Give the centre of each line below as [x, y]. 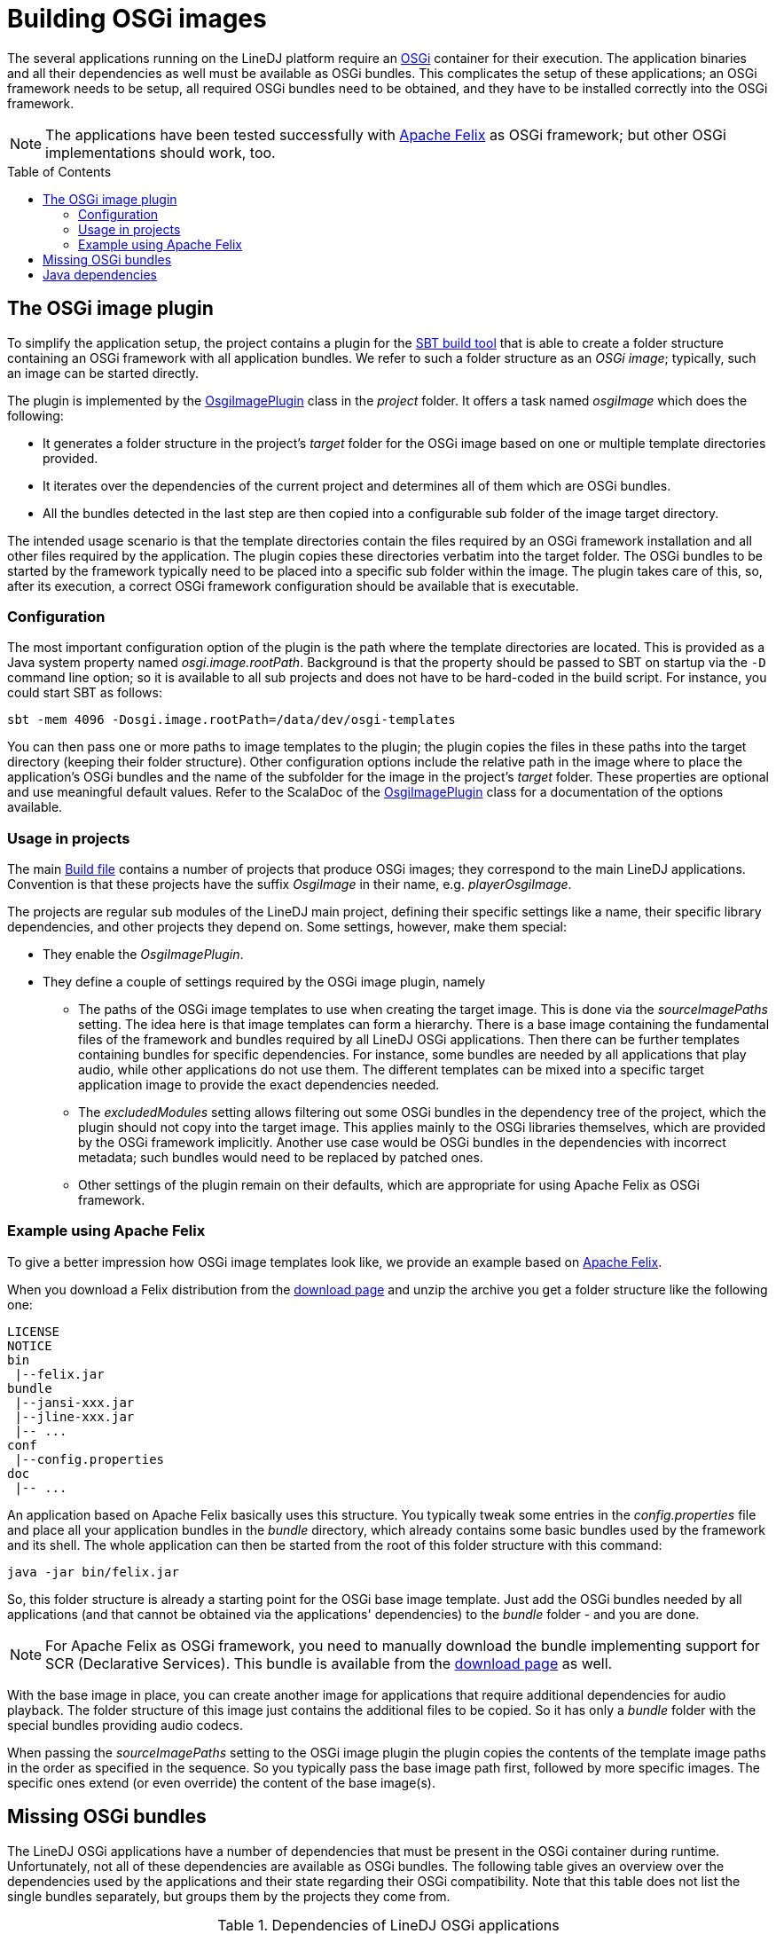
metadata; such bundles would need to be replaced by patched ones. [281, 1158]
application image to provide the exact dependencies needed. [259, 1085]
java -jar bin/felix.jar [93, 1572]
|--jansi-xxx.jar [74, 1402]
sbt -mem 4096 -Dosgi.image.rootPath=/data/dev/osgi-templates [231, 720]
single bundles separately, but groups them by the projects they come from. [229, 1896]
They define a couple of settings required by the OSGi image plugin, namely [264, 982]
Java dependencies [100, 274]
